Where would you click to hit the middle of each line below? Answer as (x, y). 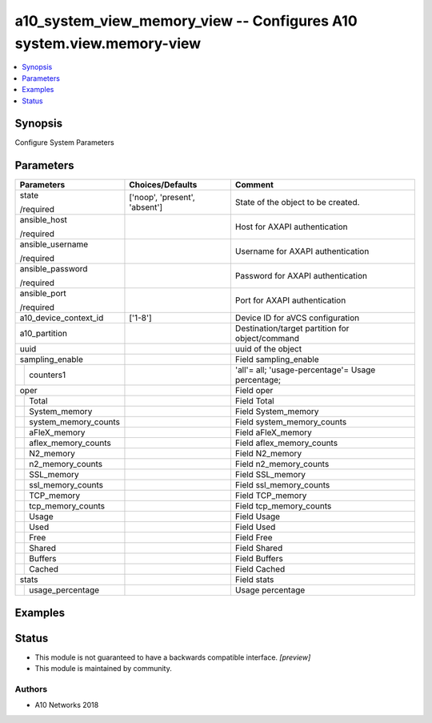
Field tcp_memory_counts (283, 506)
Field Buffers (259, 559)
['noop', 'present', (162, 198)
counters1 (48, 375)
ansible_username (54, 244)
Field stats (254, 580)
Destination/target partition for (292, 328)
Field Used (255, 527)
